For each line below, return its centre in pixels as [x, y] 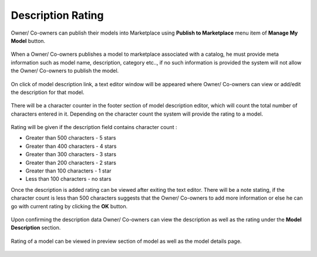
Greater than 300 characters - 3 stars [71, 154]
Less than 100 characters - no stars [68, 179]
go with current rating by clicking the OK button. [69, 206]
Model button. [28, 40]
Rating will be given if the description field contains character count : [94, 127]
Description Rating [57, 15]
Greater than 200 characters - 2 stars [71, 163]
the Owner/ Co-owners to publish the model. [65, 71]
